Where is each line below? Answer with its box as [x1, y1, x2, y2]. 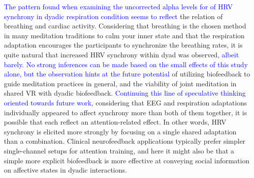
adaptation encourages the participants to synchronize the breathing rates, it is [4, 40, 243, 50]
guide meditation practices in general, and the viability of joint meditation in [4, 78, 237, 88]
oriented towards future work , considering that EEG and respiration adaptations [4, 97, 247, 107]
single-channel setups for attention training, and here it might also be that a [4, 145, 234, 155]
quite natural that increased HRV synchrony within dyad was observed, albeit [4, 49, 239, 59]
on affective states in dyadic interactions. [4, 165, 127, 175]
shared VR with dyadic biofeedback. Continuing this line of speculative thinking [4, 88, 246, 98]
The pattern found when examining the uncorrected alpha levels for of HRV [4, 1, 233, 11]
